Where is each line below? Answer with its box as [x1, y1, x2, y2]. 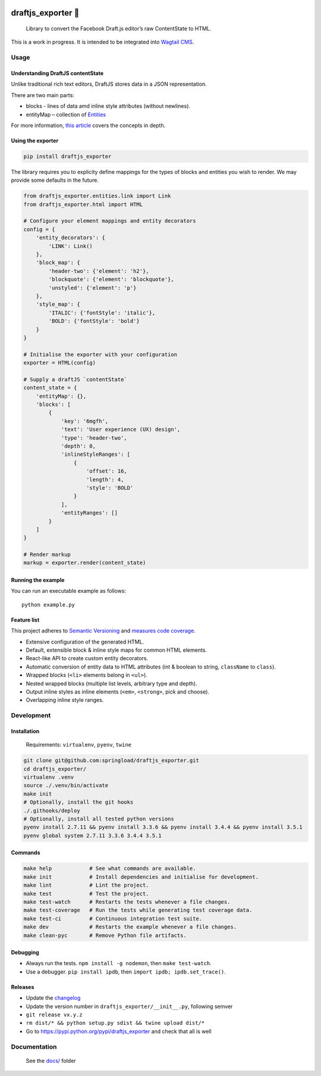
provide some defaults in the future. [11, 176, 99, 184]
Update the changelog [26, 994, 81, 1002]
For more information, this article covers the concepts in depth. [11, 122, 166, 129]
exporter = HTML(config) [23, 359, 96, 366]
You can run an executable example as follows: [11, 587, 127, 595]
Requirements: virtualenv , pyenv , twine [26, 741, 132, 748]
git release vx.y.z [26, 1012, 83, 1018]
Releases [11, 983, 34, 990]
